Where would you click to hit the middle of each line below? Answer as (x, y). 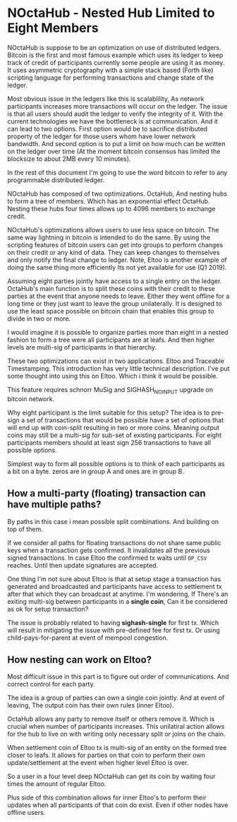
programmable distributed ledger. (56, 180)
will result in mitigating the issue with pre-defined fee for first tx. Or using (114, 630)
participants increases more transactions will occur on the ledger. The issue (117, 106)
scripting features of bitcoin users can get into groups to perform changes (115, 244)
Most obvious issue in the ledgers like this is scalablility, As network (106, 99)
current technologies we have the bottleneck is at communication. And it (113, 121)
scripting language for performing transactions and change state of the (111, 77)
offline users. (26, 813)
